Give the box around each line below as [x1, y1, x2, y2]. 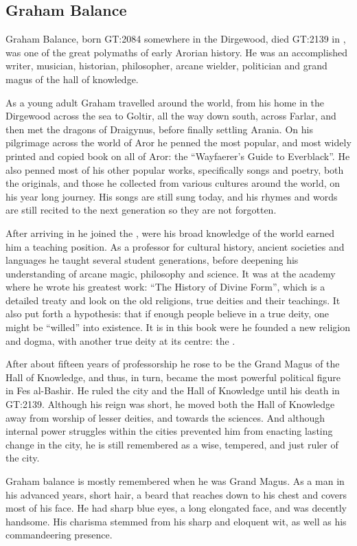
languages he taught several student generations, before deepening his [5, 253, 299, 267]
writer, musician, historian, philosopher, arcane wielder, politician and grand [5, 58, 327, 73]
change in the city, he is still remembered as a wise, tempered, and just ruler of [5, 437, 338, 451]
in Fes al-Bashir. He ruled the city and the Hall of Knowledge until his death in [5, 383, 340, 398]
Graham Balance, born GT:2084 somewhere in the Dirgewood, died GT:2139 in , [5, 32, 346, 46]
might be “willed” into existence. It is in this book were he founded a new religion [5, 320, 350, 334]
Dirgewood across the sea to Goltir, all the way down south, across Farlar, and [5, 109, 336, 123]
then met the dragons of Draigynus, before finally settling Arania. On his [5, 122, 313, 136]
